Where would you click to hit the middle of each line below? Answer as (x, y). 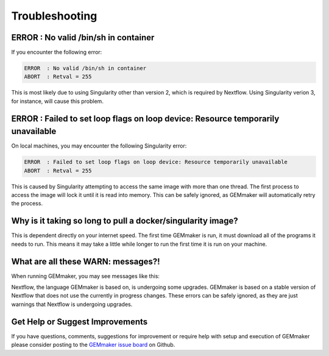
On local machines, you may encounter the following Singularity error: (99, 146)
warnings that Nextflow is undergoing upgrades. (72, 304)
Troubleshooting (54, 16)
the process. (27, 204)
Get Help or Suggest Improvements (80, 322)
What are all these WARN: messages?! (86, 261)
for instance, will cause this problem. (57, 101)
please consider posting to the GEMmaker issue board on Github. (93, 345)
